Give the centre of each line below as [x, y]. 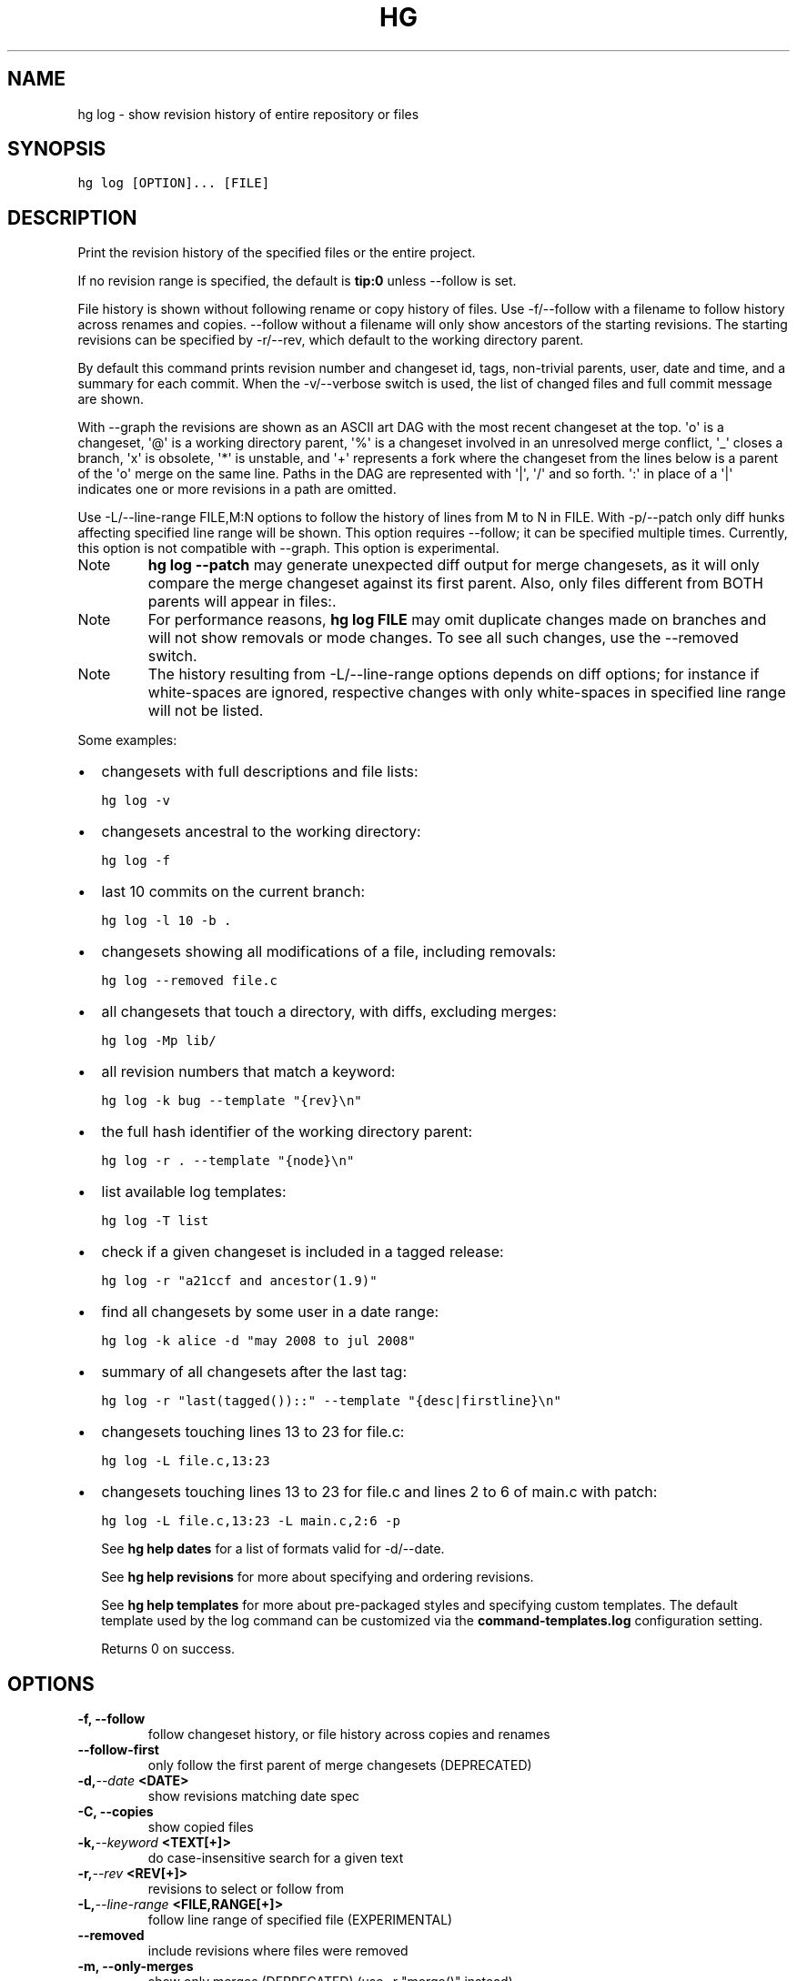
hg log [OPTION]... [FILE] [174, 183]
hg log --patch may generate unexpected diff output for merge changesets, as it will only [454, 565]
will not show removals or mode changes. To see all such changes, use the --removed [443, 638]
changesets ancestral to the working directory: [261, 832]
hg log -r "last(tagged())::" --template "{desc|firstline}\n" [331, 1401]
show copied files [201, 1827]
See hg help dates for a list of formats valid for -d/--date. [273, 1549]
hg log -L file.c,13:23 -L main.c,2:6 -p [251, 1521]
